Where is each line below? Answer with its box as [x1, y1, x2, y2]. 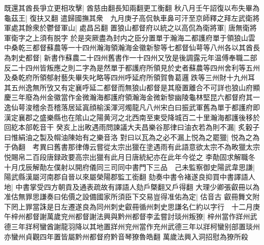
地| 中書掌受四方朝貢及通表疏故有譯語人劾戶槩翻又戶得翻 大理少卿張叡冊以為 [4, 181, 260, 192]
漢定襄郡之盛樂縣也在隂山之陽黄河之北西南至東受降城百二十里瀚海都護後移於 [4, 112, 260, 122]
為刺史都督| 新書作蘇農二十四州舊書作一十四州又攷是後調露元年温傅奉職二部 [4, 52, 257, 62]
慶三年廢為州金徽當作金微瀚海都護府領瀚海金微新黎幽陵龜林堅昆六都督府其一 [4, 92, 260, 102]
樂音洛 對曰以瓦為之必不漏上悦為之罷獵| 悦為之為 [96, 131, 260, 142]
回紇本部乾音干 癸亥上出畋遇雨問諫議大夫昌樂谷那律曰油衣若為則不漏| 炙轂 [4, 122, 253, 132]
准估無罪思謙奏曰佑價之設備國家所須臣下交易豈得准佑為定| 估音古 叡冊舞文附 [4, 191, 260, 202]
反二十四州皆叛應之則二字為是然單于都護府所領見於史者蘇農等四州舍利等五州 [4, 62, 260, 73]
